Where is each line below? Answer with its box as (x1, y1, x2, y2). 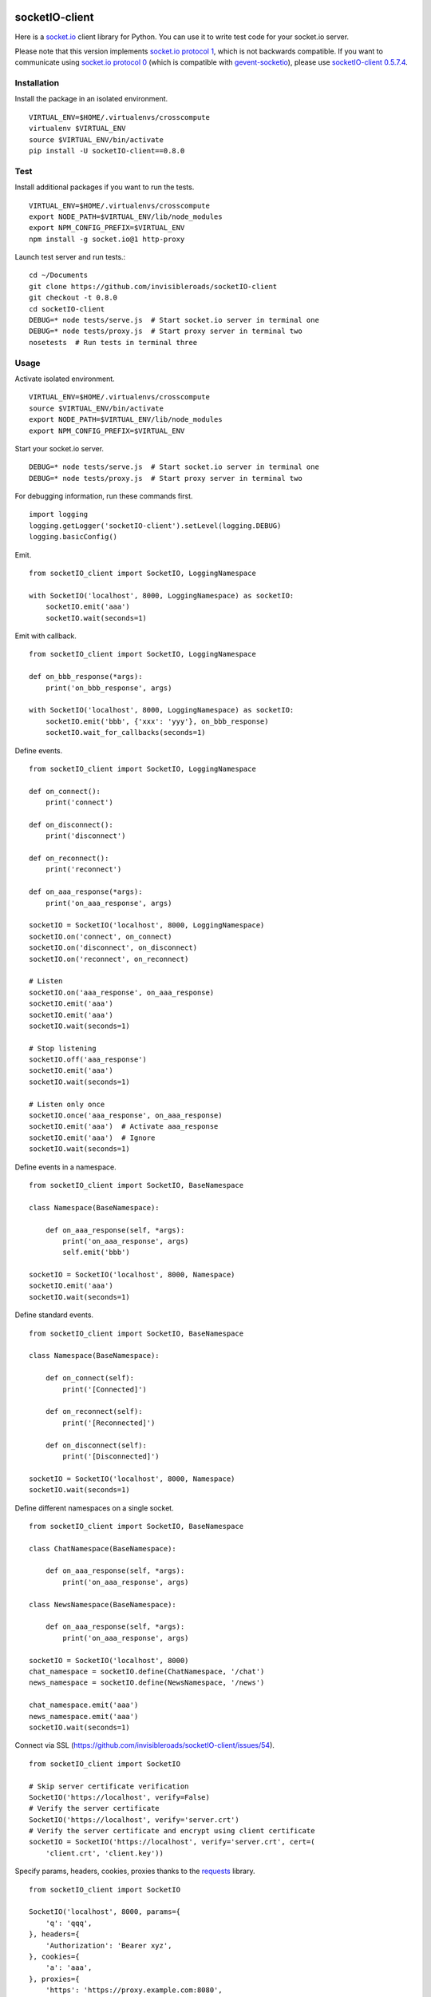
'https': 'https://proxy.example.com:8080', (45, 1986, 223, 1995)
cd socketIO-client (29, 304, 105, 313)
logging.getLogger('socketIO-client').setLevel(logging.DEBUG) (29, 521, 282, 530)
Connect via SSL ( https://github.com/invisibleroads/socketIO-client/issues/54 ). (14, 1741, 275, 1750)
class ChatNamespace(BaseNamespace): (29, 1544, 177, 1553)
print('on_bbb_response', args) (45, 683, 172, 693)
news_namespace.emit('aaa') (29, 1712, 139, 1721)
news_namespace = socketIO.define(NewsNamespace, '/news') (29, 1678, 265, 1687)
